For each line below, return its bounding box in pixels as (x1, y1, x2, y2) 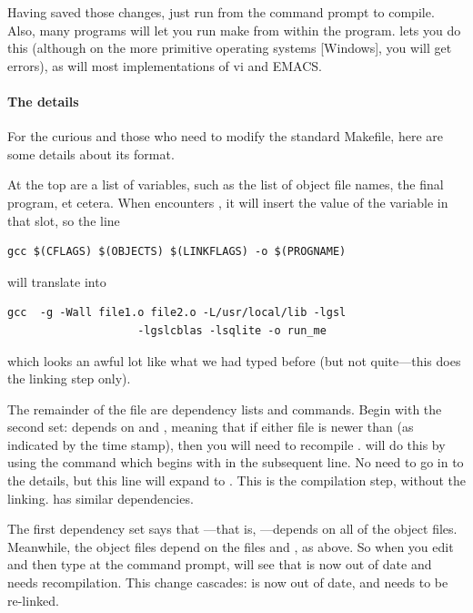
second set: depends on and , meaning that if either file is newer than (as (7, 417, 414, 436)
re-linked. (7, 590, 59, 609)
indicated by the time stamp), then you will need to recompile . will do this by (7, 434, 446, 454)
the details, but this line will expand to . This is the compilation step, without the (7, 471, 467, 490)
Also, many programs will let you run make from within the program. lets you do (7, 20, 461, 39)
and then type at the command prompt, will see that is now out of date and (7, 555, 432, 574)
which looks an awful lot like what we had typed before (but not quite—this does (7, 351, 461, 370)
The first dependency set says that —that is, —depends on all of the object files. (7, 519, 458, 538)
